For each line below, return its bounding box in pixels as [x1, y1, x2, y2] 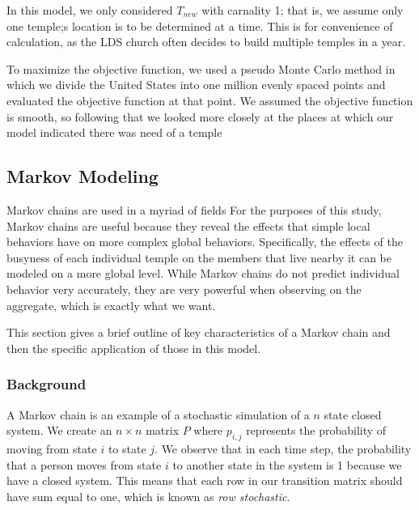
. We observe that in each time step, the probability [154, 440, 412, 457]
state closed [324, 406, 382, 423]
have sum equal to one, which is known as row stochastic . [6, 487, 290, 504]
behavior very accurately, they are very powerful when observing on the [6, 280, 362, 297]
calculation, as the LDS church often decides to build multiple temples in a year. [6, 33, 406, 50]
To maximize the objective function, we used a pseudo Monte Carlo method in [6, 60, 396, 77]
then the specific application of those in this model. [6, 339, 261, 356]
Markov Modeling [6, 164, 159, 189]
